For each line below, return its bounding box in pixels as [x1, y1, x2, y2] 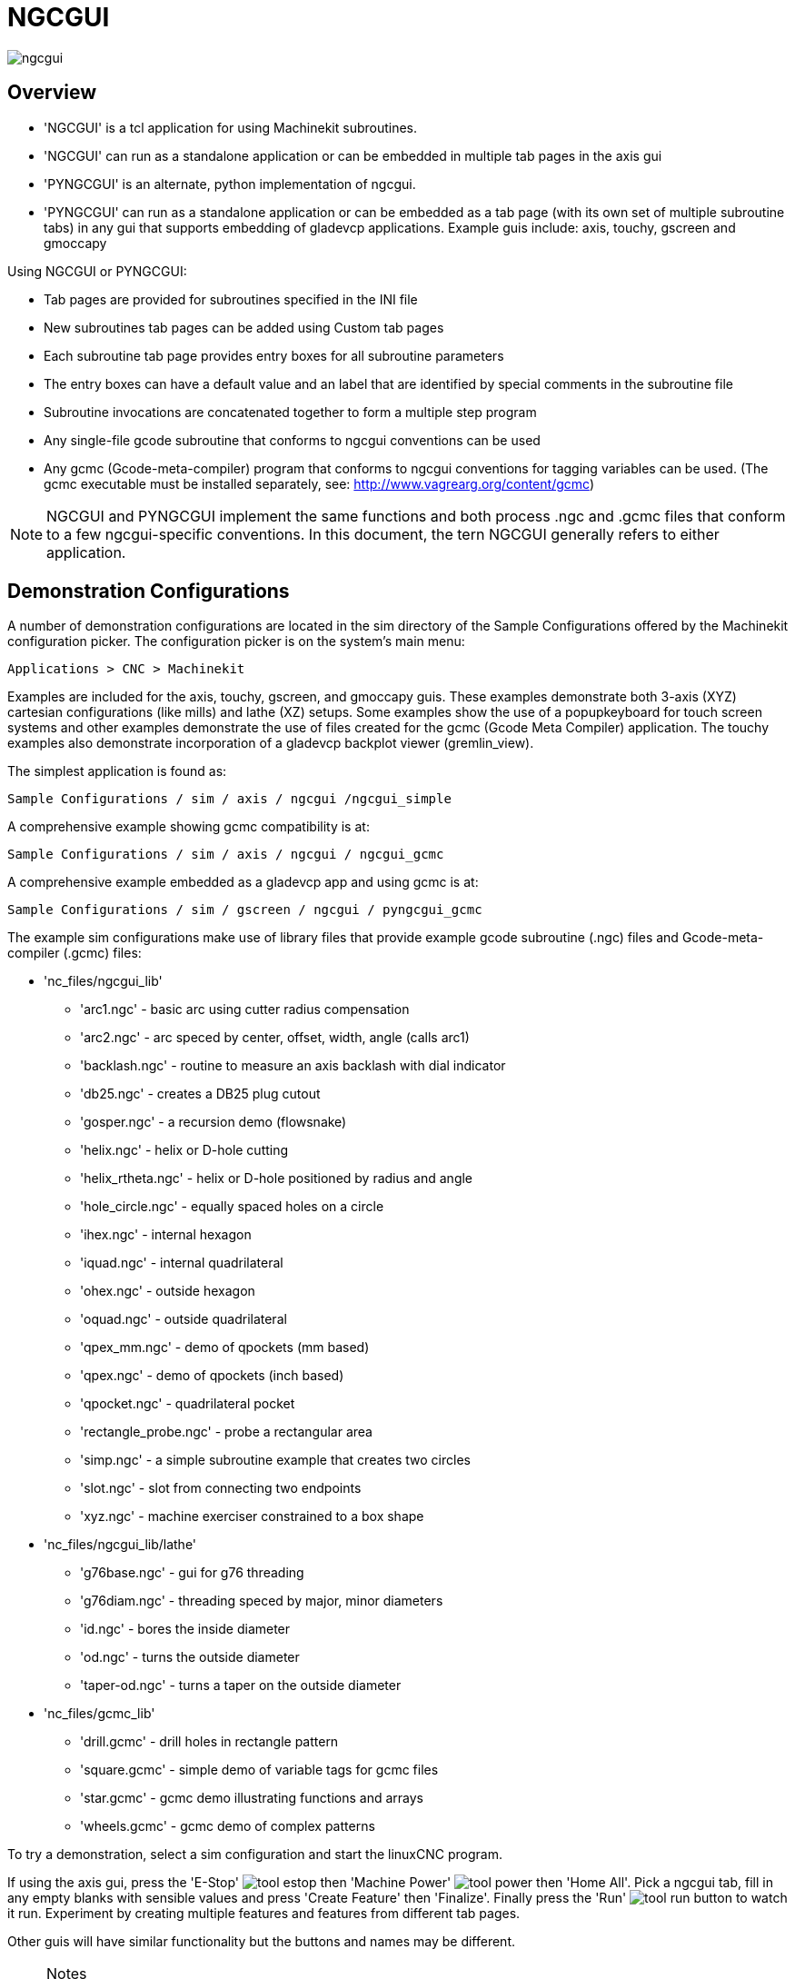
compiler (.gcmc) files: [7, 945, 142, 961]
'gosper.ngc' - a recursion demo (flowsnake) [80, 1114, 347, 1130]
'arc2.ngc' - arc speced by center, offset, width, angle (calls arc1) [80, 1029, 470, 1046]
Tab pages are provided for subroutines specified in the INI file [44, 291, 418, 307]
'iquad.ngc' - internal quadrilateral [80, 1255, 283, 1271]
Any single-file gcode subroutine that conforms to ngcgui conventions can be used [44, 432, 541, 448]
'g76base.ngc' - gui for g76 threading [80, 1565, 304, 1581]
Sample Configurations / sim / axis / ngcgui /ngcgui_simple [7, 791, 452, 807]
